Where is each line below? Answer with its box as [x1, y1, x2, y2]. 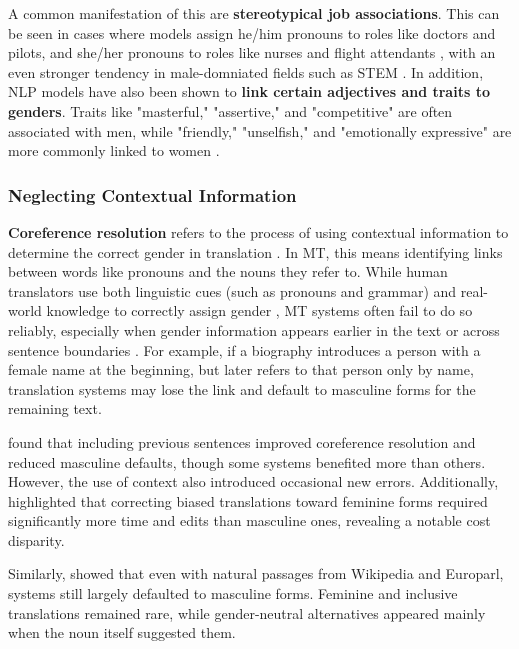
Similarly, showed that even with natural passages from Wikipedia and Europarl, [8, 563, 504, 584]
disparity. [8, 529, 65, 550]
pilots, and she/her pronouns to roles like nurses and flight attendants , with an [8, 42, 496, 63]
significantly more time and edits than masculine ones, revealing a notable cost [8, 510, 491, 531]
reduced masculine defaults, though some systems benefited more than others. [8, 451, 486, 472]
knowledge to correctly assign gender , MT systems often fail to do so [46, 300, 473, 321]
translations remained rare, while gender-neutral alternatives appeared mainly [8, 602, 486, 623]
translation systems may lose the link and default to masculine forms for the [8, 378, 476, 399]
